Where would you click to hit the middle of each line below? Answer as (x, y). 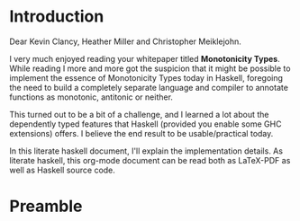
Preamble (46, 206)
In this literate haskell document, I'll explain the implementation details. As (146, 151)
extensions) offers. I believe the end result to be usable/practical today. (141, 133)
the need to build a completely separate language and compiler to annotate (149, 87)
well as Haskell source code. (62, 170)
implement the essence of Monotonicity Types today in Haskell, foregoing (146, 77)
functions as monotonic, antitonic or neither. (91, 97)
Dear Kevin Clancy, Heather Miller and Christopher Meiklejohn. (125, 41)
